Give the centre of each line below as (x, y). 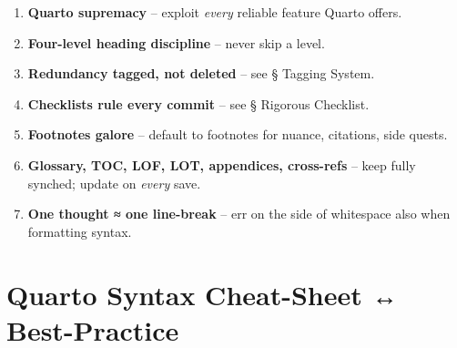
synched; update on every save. (114, 183)
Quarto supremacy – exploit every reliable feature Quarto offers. (215, 12)
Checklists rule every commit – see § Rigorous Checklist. (198, 103)
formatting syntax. (80, 231)
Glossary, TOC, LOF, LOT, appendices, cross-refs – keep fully (222, 164)
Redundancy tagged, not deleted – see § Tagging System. (201, 73)
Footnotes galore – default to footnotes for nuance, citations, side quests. (238, 134)
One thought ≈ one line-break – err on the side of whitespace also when (239, 214)
